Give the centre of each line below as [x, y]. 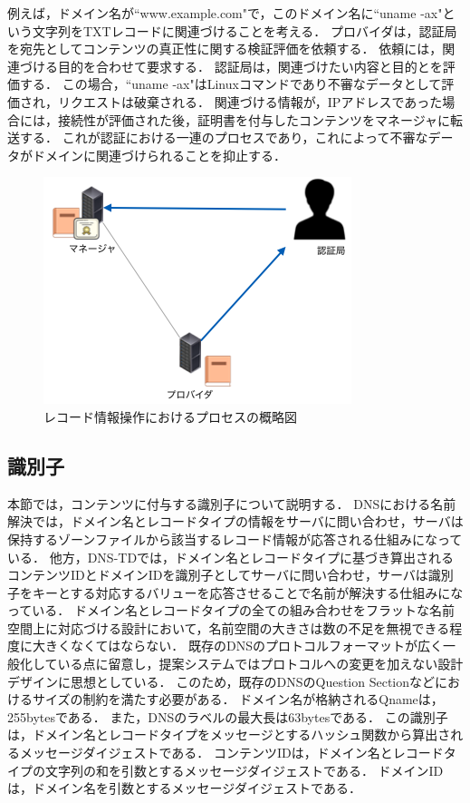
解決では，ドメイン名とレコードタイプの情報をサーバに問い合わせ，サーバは [235, 521]
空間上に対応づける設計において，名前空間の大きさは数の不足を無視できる [229, 627]
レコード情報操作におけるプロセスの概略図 [170, 416]
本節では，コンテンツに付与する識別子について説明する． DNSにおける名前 [232, 503]
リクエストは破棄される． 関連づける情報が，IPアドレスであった [250, 101]
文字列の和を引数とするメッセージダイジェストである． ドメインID [244, 770]
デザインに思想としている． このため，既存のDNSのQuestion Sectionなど [221, 681]
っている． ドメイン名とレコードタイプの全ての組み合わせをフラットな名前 [231, 610]
